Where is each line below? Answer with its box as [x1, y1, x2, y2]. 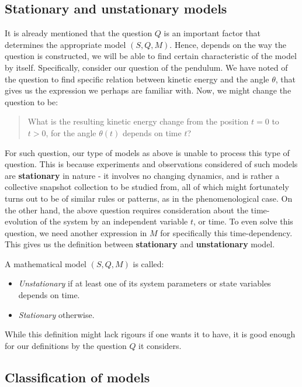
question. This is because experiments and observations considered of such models [5, 158, 298, 170]
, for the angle [46, 126, 96, 139]
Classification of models [5, 368, 150, 386]
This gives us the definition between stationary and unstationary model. [5, 238, 275, 250]
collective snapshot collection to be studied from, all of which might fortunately [5, 181, 289, 193]
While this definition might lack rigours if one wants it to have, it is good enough [5, 328, 296, 340]
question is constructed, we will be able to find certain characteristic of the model [5, 50, 297, 62]
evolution [5, 215, 38, 227]
